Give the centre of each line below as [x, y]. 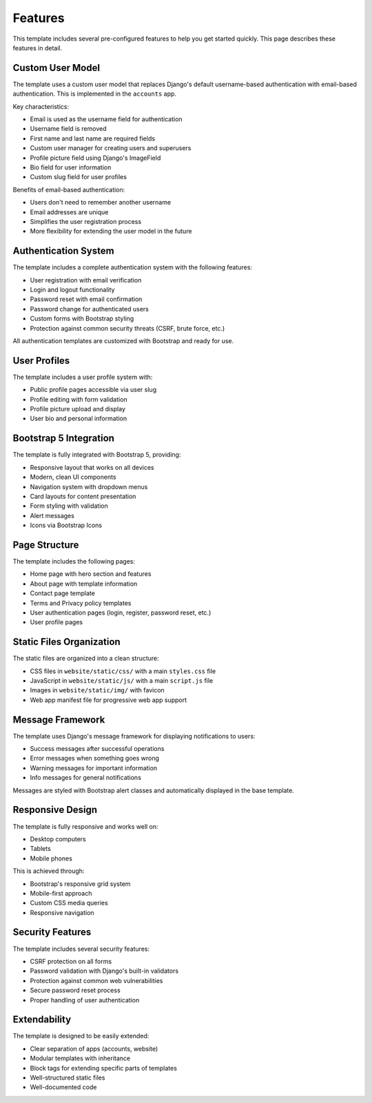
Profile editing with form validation [79, 399]
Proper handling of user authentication [85, 1000]
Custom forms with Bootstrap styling [82, 319]
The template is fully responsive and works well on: [85, 826]
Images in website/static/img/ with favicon [97, 690]
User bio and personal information [79, 419]
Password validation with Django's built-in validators [104, 971]
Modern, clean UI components [73, 477]
